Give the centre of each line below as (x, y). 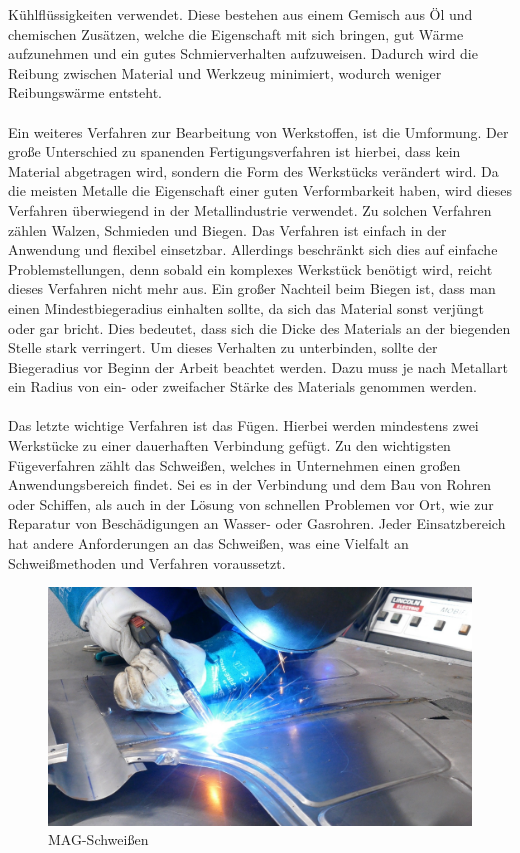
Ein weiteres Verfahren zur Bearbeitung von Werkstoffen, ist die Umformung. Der (258, 131)
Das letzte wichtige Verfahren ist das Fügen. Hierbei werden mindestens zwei (243, 425)
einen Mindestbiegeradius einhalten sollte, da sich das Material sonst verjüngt (246, 307)
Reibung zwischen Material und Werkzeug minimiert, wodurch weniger (225, 72)
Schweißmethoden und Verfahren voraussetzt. (147, 562)
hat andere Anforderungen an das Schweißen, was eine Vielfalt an (208, 543)
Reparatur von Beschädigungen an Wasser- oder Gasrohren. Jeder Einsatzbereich (257, 523)
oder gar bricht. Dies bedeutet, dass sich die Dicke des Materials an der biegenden (259, 327)
